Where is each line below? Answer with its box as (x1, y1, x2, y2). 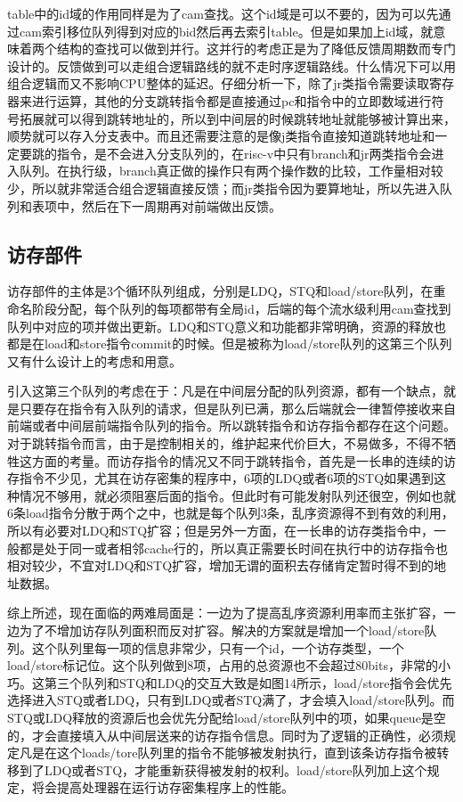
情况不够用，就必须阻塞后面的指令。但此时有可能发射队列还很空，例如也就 (19, 486, 456, 504)
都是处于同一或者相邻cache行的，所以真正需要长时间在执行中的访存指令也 (19, 538, 449, 557)
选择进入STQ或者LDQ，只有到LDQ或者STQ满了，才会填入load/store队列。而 (7, 691, 455, 709)
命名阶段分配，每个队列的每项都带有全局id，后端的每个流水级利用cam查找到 (7, 299, 451, 317)
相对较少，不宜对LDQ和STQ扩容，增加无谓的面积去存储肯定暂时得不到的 (7, 556, 435, 575)
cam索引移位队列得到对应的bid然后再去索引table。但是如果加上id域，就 (19, 21, 434, 40)
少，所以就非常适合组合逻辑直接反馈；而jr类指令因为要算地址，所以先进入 (7, 178, 440, 197)
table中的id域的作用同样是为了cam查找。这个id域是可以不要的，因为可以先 (7, 4, 439, 22)
